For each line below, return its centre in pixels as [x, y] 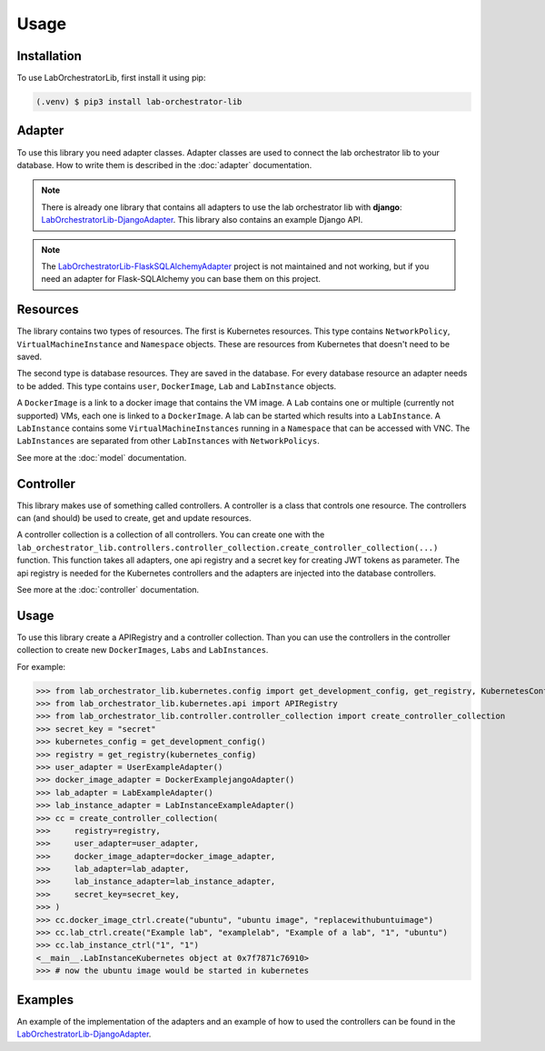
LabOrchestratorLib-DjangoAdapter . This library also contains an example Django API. [202, 220]
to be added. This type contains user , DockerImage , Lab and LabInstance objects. [177, 385]
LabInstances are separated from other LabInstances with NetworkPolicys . [168, 441]
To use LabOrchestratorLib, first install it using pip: [111, 78]
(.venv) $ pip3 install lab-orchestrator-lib [139, 102]
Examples [45, 1000]
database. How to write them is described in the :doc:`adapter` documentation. [164, 165]
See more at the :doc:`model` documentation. [102, 457]
